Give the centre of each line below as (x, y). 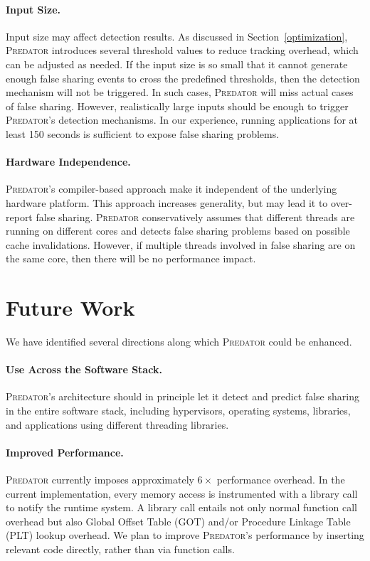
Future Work (70, 308)
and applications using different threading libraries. (117, 424)
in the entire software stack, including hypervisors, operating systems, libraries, (178, 411)
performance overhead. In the (281, 479)
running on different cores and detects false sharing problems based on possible (178, 231)
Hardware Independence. (68, 162)
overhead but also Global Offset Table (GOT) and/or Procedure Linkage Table (178, 521)
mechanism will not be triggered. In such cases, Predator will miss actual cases (180, 92)
